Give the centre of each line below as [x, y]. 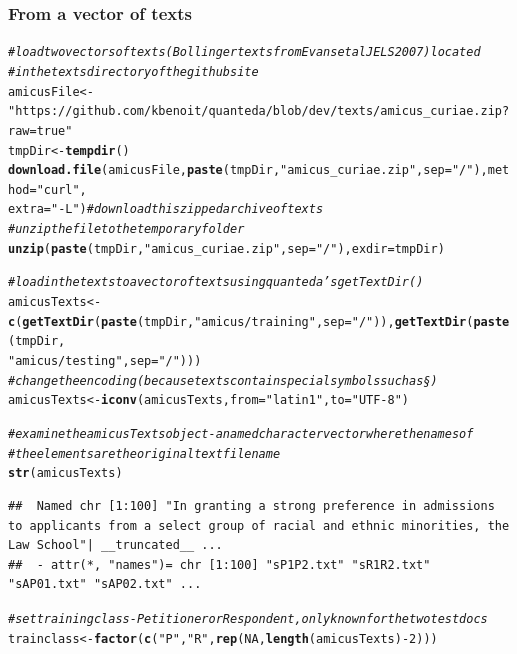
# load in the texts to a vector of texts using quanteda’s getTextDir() [216, 282]
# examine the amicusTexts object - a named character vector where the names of [241, 434]
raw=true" [40, 130]
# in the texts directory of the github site [133, 71]
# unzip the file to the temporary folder [126, 229]
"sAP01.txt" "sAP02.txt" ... [105, 584]
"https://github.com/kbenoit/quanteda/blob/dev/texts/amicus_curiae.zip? [259, 111]
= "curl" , [58, 189]
